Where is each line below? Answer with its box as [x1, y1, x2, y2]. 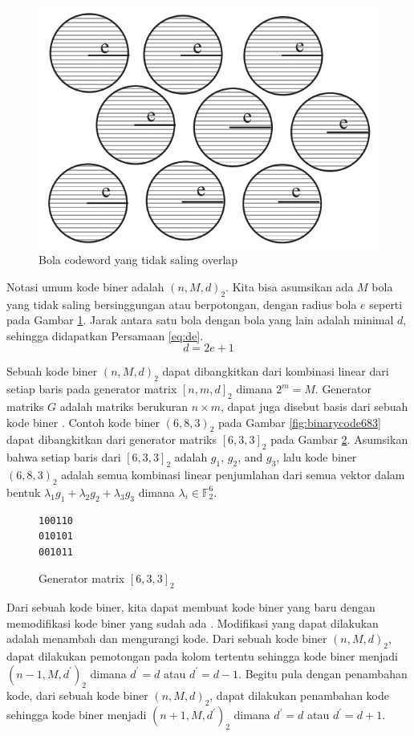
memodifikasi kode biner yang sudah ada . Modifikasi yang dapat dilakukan [6, 614, 379, 631]
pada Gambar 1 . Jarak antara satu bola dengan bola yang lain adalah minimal [6, 311, 394, 328]
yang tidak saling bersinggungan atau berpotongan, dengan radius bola [6, 295, 357, 312]
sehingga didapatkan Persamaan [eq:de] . [6, 327, 204, 344]
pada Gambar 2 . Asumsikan [270, 431, 408, 448]
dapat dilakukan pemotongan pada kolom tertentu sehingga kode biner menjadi [6, 648, 398, 665]
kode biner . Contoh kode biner [6, 413, 160, 430]
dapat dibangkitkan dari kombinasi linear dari [162, 363, 389, 380]
